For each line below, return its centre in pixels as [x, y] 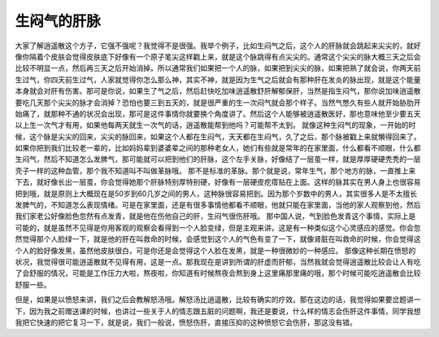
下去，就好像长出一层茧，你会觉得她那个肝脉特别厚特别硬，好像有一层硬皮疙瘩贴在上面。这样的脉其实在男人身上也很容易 [218, 182]
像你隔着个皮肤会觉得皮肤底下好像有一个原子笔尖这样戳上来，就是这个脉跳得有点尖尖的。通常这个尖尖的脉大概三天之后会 [218, 56]
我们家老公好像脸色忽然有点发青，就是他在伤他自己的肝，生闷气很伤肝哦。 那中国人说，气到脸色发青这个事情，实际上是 [215, 217]
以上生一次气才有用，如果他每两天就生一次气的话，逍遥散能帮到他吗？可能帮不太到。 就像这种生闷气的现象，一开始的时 [215, 125]
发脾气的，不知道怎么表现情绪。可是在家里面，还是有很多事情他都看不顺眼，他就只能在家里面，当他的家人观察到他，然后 [218, 205]
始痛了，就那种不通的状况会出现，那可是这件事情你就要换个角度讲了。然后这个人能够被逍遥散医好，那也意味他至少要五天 [218, 113]
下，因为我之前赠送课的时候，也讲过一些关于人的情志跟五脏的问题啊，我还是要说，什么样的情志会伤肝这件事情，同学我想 [218, 311]
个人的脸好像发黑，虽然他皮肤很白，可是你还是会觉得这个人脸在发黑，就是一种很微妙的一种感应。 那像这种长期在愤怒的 [215, 250]
